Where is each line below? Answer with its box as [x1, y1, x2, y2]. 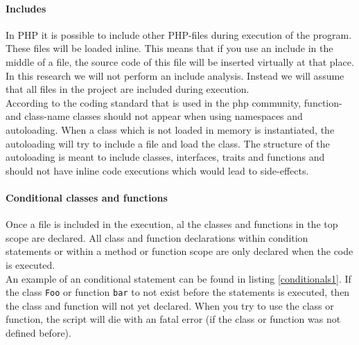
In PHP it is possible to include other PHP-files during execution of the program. [6, 27, 352, 42]
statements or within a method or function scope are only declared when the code [6, 244, 353, 258]
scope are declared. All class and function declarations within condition [6, 230, 308, 245]
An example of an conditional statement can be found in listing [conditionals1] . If [6, 271, 351, 285]
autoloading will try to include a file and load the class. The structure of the [6, 136, 330, 150]
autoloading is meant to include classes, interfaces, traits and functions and [6, 150, 325, 164]
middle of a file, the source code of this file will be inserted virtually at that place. [6, 54, 354, 69]
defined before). [6, 325, 71, 339]
